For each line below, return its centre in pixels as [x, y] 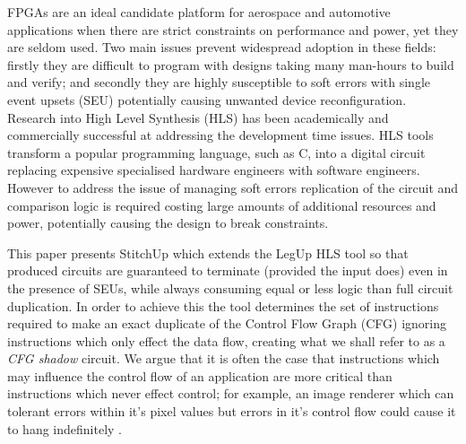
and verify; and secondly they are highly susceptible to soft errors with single [219, 82]
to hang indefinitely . [65, 428]
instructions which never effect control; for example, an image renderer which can [231, 393]
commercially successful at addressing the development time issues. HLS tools [220, 135]
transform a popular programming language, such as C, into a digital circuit [216, 152]
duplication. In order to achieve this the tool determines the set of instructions [223, 305]
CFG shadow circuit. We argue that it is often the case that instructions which [224, 358]
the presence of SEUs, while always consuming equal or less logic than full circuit [230, 287]
